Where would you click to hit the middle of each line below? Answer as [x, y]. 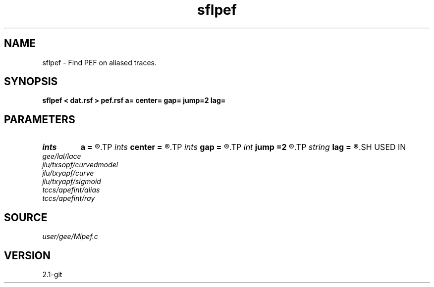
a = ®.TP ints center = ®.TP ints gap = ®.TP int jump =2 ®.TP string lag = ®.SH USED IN [243, 147]
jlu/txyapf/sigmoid [72, 182]
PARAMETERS [40, 119]
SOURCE [26, 217]
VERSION [27, 255]
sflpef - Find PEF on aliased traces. [100, 62]
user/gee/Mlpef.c [70, 237]
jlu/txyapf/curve [68, 173]
